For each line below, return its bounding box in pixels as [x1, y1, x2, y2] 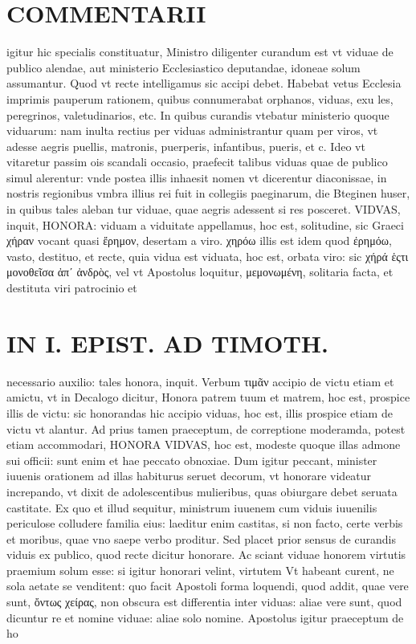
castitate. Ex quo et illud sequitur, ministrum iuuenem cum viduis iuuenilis [6, 499, 377, 516]
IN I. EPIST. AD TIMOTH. [6, 326, 328, 359]
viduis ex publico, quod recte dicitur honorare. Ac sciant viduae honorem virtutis [6, 546, 406, 563]
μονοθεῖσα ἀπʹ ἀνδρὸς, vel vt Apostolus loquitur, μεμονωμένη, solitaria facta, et [6, 263, 394, 280]
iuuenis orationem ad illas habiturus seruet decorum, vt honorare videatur [6, 467, 372, 484]
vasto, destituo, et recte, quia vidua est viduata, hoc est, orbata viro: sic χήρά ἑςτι [6, 247, 409, 264]
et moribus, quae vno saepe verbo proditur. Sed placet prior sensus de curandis [6, 530, 396, 547]
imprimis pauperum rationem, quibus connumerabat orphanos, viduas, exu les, [6, 90, 394, 107]
